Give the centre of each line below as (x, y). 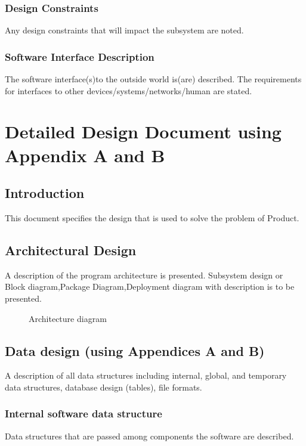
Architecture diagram (68, 318)
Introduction (45, 193)
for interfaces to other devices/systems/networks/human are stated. (129, 90)
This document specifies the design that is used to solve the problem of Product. (152, 217)
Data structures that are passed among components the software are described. (149, 436)
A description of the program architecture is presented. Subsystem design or (144, 275)
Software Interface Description (80, 56)
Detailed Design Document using (143, 131)
